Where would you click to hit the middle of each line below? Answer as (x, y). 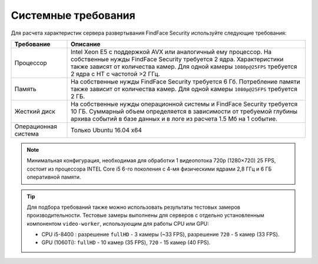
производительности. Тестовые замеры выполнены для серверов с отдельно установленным (145, 215)
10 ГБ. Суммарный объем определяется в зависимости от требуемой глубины (184, 111)
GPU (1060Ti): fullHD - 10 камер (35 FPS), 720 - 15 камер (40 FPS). (126, 243)
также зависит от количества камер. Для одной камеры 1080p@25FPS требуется (184, 89)
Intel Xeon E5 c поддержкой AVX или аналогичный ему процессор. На (171, 52)
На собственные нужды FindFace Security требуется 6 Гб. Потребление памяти (185, 81)
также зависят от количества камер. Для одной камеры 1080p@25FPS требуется (184, 66)
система (27, 133)
